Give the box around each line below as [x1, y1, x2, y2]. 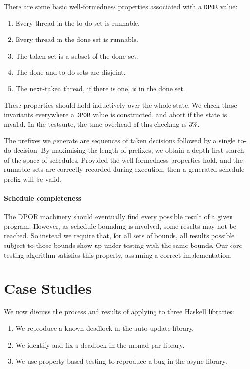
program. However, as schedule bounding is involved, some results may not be [4, 221, 236, 231]
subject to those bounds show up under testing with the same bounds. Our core [4, 240, 242, 250]
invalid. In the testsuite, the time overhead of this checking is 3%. [4, 119, 200, 129]
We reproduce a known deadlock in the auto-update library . [15, 323, 194, 333]
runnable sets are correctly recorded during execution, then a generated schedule [4, 164, 245, 174]
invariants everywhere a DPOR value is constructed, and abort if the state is [4, 109, 227, 120]
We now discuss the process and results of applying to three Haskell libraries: [4, 307, 234, 317]
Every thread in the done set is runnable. [15, 34, 138, 44]
